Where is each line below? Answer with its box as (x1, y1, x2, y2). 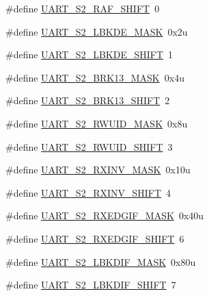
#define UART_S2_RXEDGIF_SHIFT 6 (5, 231, 184, 245)
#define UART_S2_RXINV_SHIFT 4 (5, 185, 171, 199)
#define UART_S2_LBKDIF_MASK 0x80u (5, 254, 196, 269)
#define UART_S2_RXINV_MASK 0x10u (5, 162, 191, 177)
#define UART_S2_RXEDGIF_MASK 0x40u (5, 208, 204, 223)
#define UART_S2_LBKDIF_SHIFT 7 (5, 277, 176, 292)
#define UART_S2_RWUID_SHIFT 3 (5, 139, 173, 153)
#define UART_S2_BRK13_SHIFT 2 (5, 93, 170, 108)
